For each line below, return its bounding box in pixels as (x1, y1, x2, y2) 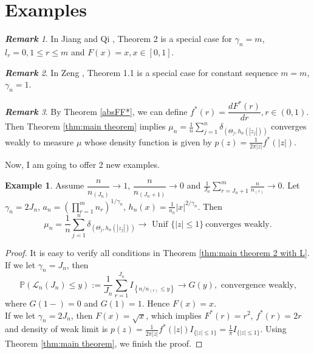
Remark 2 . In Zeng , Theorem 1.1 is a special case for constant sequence (5, 66, 278, 78)
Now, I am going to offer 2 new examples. (5, 158, 160, 170)
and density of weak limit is (5, 322, 108, 335)
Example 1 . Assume (5, 179, 84, 192)
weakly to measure (5, 135, 74, 148)
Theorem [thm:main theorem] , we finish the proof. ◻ (5, 336, 203, 349)
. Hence (142, 296, 170, 309)
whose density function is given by (84, 135, 212, 148)
